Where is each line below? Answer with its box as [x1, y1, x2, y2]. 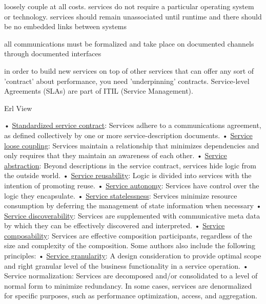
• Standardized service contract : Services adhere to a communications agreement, [4, 120, 261, 131]
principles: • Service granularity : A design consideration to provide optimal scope [4, 250, 261, 261]
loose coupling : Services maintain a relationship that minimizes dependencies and [4, 140, 259, 150]
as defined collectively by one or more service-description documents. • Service [4, 129, 253, 140]
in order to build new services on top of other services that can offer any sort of [4, 65, 254, 76]
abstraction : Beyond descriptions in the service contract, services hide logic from [4, 160, 257, 170]
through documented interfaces [4, 48, 101, 59]
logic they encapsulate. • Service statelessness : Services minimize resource [4, 190, 237, 201]
